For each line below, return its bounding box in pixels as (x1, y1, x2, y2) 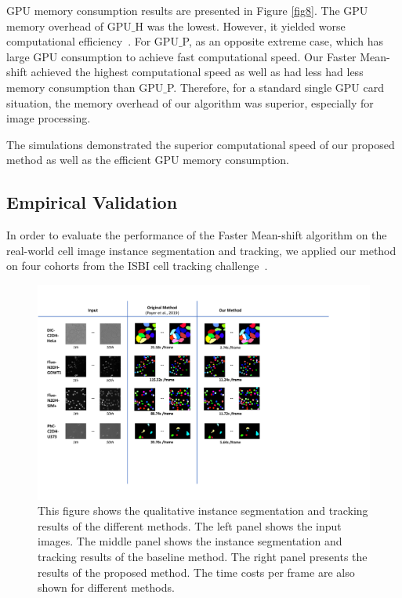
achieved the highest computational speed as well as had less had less (31, 64, 364, 80)
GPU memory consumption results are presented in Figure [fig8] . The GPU (6, 2, 368, 18)
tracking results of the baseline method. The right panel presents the (38, 548, 368, 564)
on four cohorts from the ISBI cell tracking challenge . (6, 257, 268, 274)
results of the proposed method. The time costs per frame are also (38, 563, 355, 580)
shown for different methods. (38, 579, 175, 596)
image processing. (6, 110, 91, 126)
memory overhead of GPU (6, 17, 132, 34)
